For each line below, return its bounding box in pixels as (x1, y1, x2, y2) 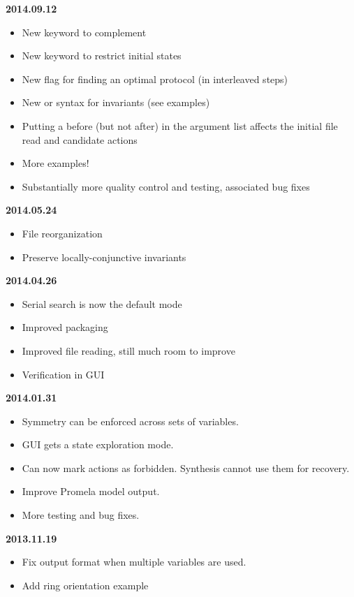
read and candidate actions (22, 132, 138, 147)
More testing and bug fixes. (22, 508, 140, 522)
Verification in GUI (22, 367, 105, 381)
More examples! (22, 156, 89, 170)
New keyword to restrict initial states (22, 48, 182, 63)
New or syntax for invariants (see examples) (22, 95, 210, 110)
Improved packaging (22, 320, 108, 334)
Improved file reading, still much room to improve (22, 343, 235, 358)
